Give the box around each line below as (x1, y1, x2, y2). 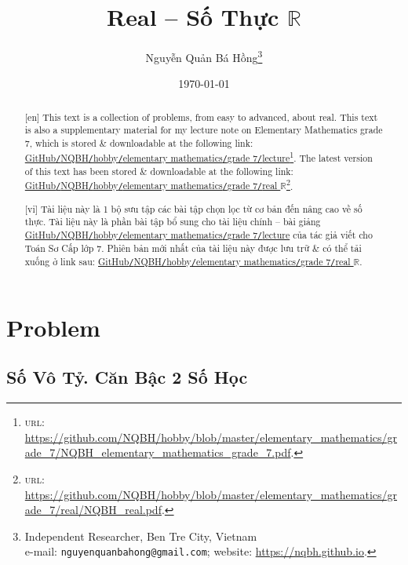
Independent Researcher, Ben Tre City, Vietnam (24, 527, 257, 544)
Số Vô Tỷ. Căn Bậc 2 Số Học (6, 365, 248, 389)
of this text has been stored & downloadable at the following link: (24, 164, 293, 177)
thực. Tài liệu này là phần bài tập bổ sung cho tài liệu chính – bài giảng (24, 215, 321, 228)
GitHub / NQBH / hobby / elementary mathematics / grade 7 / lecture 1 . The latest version (24, 148, 373, 164)
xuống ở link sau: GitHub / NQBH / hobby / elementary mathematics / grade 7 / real (24, 254, 351, 268)
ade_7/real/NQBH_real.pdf (24, 501, 162, 518)
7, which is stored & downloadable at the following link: (24, 137, 253, 150)
